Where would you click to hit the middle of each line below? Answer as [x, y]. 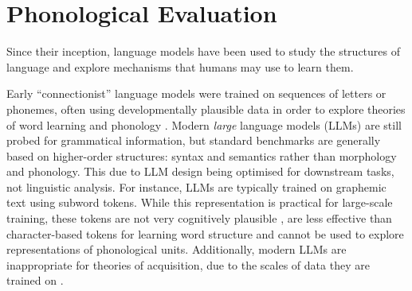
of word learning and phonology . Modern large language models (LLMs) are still [204, 124]
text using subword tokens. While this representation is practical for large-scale [200, 202]
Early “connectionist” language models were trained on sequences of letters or [196, 93]
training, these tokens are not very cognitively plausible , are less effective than [199, 218]
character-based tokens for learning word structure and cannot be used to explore [205, 233]
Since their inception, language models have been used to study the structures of [204, 51]
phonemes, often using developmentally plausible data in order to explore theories [206, 109]
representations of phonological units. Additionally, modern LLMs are [177, 249]
